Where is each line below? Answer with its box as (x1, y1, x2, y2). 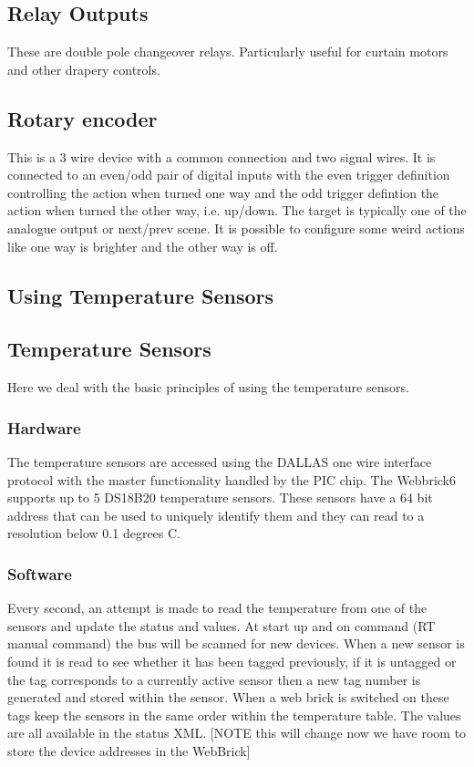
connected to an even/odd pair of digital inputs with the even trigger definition (7, 165, 450, 184)
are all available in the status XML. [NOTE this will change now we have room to (7, 723, 467, 742)
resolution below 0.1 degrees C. (7, 523, 180, 543)
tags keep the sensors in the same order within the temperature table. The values (7, 705, 461, 724)
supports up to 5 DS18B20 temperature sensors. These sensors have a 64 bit (7, 488, 433, 507)
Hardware (7, 416, 81, 439)
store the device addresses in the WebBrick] (7, 741, 251, 760)
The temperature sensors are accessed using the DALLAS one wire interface (7, 451, 432, 471)
